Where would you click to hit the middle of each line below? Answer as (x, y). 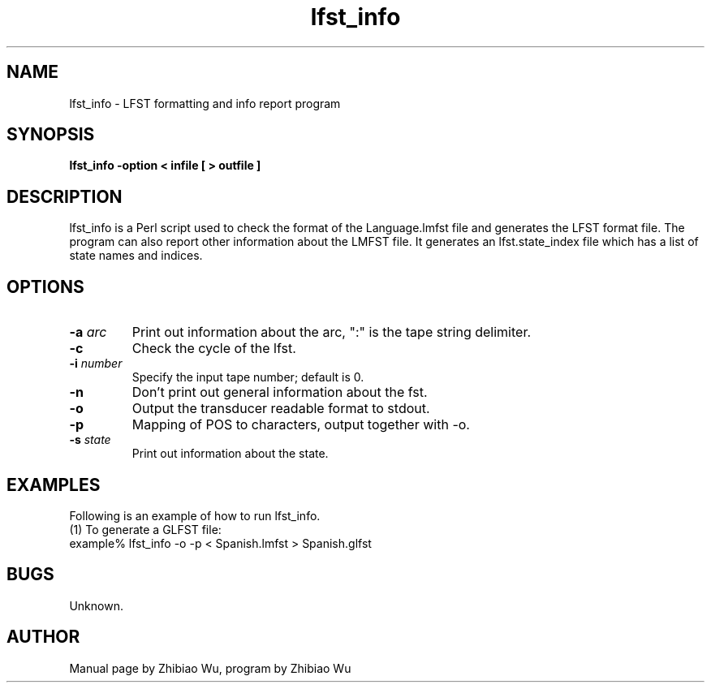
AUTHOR (43, 637)
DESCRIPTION (65, 196)
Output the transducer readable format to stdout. (281, 409)
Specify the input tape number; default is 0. (248, 377)
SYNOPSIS (51, 135)
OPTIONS (45, 286)
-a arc (88, 332)
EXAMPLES (54, 484)
